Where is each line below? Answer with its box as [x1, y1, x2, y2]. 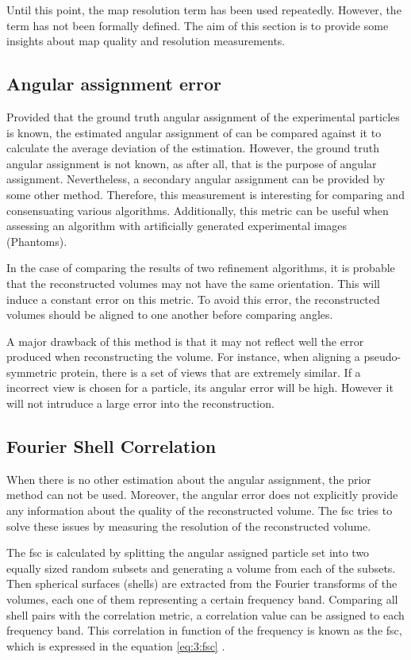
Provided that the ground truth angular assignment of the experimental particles [6, 108, 400, 125]
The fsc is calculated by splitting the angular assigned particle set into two [6, 544, 370, 561]
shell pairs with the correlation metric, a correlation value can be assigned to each [6, 606, 405, 623]
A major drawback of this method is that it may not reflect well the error [6, 332, 364, 349]
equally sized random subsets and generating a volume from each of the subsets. [6, 559, 396, 576]
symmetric [6, 363, 57, 380]
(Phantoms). [6, 232, 67, 249]
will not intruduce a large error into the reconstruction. [6, 395, 275, 412]
